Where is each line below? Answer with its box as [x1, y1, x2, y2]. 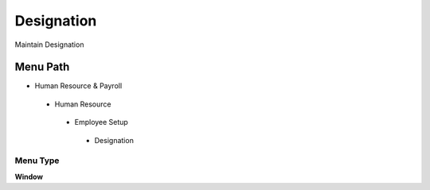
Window [14, 172, 44, 181]
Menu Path [14, 60, 70, 74]
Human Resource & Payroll [34, 81, 123, 91]
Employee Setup [74, 118, 129, 127]
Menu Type [14, 155, 60, 166]
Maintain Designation [14, 40, 84, 49]
